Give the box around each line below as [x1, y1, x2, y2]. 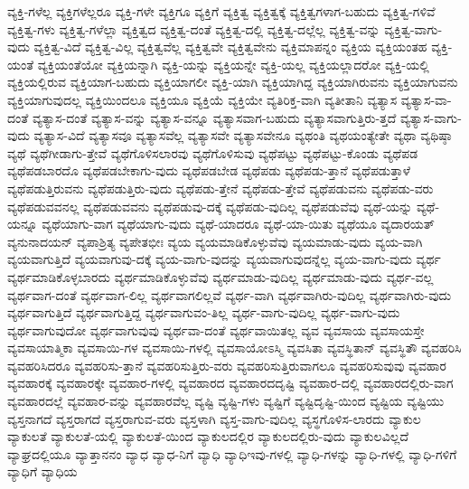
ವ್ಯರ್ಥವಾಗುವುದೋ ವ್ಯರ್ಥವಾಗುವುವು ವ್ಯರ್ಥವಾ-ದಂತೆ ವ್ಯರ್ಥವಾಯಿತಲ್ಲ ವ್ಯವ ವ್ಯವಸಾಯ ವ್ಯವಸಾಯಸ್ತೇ [7, 320, 425, 339]
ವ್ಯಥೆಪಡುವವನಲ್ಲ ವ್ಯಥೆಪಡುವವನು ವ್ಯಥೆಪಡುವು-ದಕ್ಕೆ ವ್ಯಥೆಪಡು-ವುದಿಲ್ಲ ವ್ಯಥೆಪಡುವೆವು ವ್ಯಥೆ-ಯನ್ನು [7, 196, 413, 215]
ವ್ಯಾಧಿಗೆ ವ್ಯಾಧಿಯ [7, 462, 78, 481]
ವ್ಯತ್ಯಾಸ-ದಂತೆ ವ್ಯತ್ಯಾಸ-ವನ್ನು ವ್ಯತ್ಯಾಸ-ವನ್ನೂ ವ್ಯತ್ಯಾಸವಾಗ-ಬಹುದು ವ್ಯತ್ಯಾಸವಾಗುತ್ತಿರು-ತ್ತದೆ [32, 108, 397, 127]
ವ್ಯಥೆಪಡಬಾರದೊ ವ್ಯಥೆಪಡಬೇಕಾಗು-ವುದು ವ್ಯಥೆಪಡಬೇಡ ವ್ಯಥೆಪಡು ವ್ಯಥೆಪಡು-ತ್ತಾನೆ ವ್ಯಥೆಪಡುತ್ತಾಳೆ [7, 161, 410, 180]
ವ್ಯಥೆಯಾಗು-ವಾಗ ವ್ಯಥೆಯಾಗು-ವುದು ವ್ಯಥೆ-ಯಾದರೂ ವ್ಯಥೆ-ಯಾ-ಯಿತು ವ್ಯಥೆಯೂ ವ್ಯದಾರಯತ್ [42, 214, 435, 233]
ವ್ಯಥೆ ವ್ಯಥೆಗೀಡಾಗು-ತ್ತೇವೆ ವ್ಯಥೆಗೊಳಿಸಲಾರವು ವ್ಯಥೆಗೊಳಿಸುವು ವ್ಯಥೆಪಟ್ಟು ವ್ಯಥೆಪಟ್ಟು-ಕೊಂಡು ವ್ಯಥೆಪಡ [7, 143, 418, 162]
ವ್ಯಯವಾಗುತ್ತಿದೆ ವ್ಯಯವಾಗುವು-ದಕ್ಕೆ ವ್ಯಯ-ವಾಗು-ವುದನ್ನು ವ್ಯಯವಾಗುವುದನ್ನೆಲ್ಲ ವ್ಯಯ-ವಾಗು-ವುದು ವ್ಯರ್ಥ [7, 249, 441, 268]
